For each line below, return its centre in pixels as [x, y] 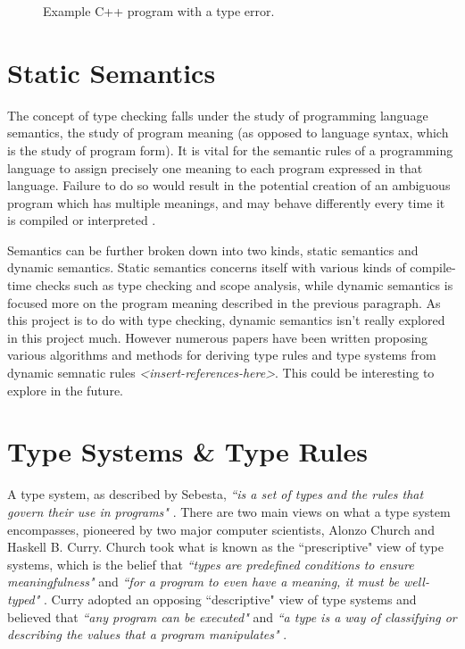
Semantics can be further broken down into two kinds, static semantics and [213, 250]
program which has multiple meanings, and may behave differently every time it [226, 202]
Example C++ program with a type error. [159, 11]
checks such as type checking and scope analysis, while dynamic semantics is [244, 285]
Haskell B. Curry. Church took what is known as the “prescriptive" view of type [225, 547]
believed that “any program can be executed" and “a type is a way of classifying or [232, 616]
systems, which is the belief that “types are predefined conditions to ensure [211, 564]
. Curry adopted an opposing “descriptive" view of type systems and [230, 599]
